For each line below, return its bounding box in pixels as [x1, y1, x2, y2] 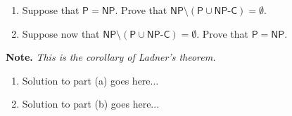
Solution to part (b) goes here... [22, 96, 160, 111]
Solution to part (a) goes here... [22, 73, 159, 87]
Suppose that [22, 3, 80, 17]
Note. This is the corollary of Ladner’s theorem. [6, 50, 216, 64]
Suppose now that [22, 26, 100, 41]
